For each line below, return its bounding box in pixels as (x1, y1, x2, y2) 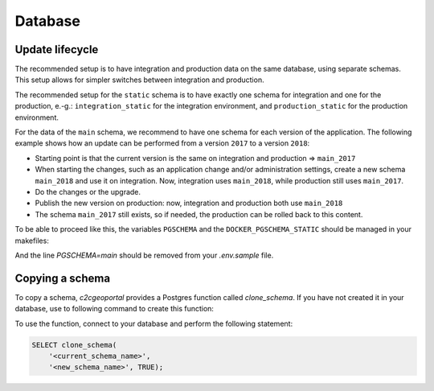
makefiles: (14, 236, 50, 245)
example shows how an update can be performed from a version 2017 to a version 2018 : (14, 138, 310, 148)
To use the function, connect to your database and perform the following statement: (14, 319, 293, 328)
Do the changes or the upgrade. (35, 187, 141, 196)
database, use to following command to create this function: (14, 304, 215, 314)
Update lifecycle (14, 43, 99, 56)
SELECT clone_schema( (31, 340, 117, 349)
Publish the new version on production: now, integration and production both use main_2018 (35, 198, 343, 208)
